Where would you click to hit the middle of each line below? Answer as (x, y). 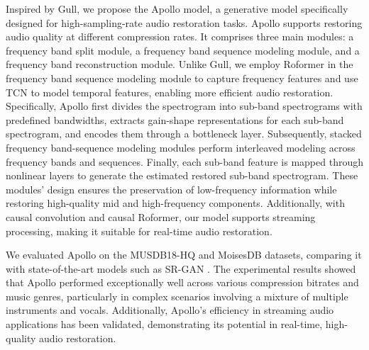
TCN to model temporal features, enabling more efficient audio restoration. (170, 92)
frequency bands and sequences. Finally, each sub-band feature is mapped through (184, 161)
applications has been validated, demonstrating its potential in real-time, (164, 324)
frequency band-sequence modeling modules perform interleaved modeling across (181, 147)
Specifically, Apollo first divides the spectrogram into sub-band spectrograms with (184, 106)
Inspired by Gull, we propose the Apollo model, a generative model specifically (177, 9)
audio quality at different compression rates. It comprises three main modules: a (180, 36)
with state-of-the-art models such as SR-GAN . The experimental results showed (181, 268)
